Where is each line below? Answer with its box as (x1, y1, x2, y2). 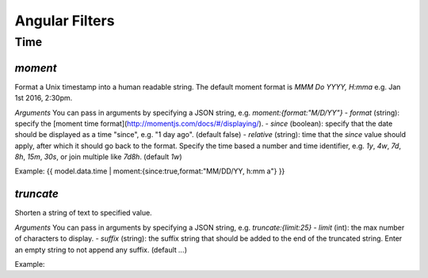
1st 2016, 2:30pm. (14, 93, 73, 103)
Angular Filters (14, 12, 115, 29)
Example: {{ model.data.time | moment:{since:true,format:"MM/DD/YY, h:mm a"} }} (14, 166, 285, 176)
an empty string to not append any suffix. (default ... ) (14, 245, 188, 254)
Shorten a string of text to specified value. (14, 208, 152, 218)
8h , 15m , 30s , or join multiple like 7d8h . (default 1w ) (14, 152, 182, 162)
